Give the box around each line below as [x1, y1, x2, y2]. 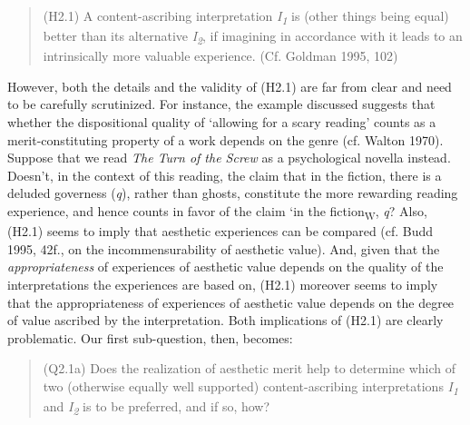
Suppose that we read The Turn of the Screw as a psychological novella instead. [7, 148, 451, 167]
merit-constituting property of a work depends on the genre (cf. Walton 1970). [7, 130, 444, 149]
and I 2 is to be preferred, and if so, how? [43, 397, 270, 418]
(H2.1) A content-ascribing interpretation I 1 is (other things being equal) [43, 6, 449, 27]
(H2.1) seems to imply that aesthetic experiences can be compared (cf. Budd [7, 222, 434, 241]
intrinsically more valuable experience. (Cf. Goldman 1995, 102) [43, 46, 398, 65]
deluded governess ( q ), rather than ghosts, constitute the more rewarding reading [7, 183, 458, 203]
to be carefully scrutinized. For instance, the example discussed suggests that [7, 94, 436, 114]
